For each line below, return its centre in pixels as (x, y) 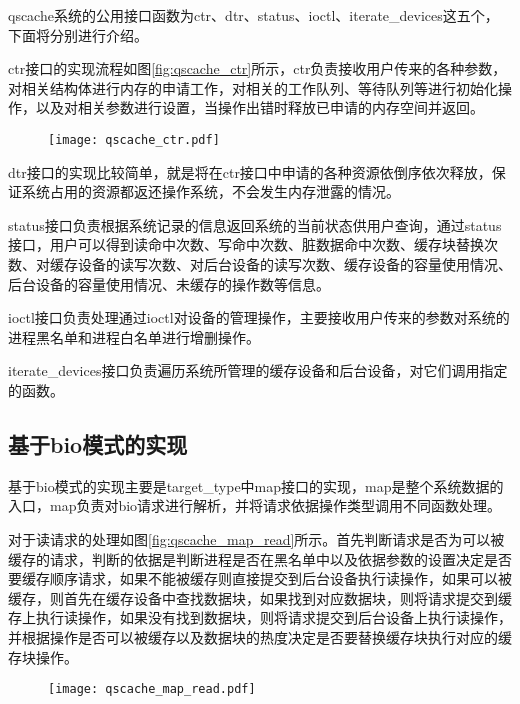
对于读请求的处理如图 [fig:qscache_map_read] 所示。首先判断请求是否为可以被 (256, 538)
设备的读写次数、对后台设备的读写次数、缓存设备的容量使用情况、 (294, 264)
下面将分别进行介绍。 (78, 34)
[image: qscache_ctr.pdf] (134, 139)
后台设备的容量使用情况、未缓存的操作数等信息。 (169, 283)
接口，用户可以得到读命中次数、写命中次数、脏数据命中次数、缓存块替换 (246, 244)
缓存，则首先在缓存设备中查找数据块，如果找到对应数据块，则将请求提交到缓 (260, 597)
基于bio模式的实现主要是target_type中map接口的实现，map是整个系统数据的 (256, 485)
